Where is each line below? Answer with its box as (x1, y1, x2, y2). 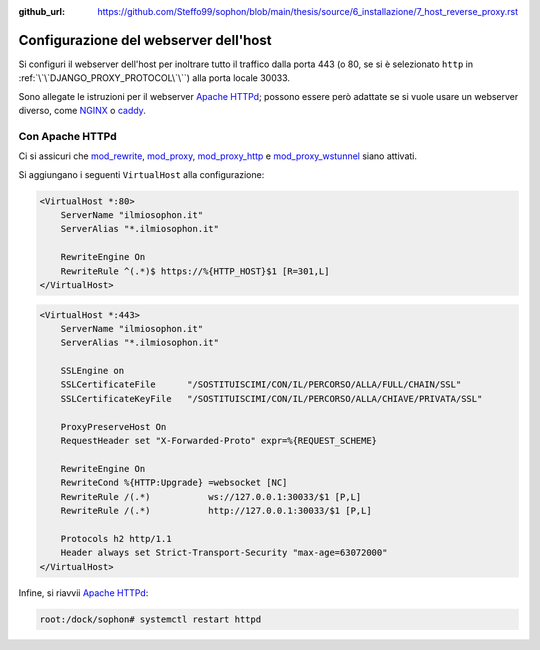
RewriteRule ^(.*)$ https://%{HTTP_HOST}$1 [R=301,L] (60, 265, 330, 277)
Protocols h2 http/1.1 (60, 533, 172, 544)
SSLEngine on (60, 365, 125, 377)
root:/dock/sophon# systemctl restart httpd (39, 613, 262, 625)
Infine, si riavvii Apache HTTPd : (18, 586, 149, 599)
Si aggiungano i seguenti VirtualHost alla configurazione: (18, 168, 265, 180)
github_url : (18, 6, 65, 17)
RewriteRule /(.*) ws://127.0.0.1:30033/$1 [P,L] (60, 491, 362, 502)
